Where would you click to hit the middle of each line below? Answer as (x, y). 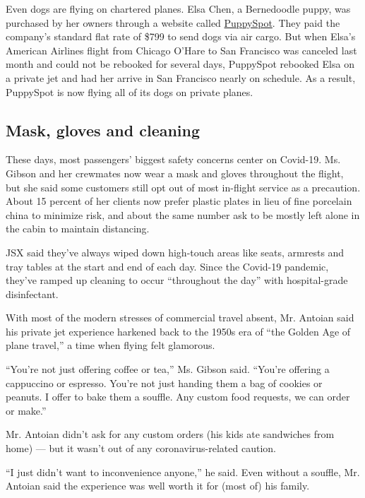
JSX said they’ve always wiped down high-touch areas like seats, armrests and (175, 252)
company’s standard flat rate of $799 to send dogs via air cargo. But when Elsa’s (181, 36)
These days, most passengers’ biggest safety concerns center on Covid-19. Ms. (173, 159)
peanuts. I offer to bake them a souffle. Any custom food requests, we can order (178, 397)
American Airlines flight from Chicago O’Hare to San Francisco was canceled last (181, 50)
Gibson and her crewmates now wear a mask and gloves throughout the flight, (175, 173)
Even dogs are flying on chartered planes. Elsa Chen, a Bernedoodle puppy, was (178, 8)
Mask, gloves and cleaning (103, 130)
